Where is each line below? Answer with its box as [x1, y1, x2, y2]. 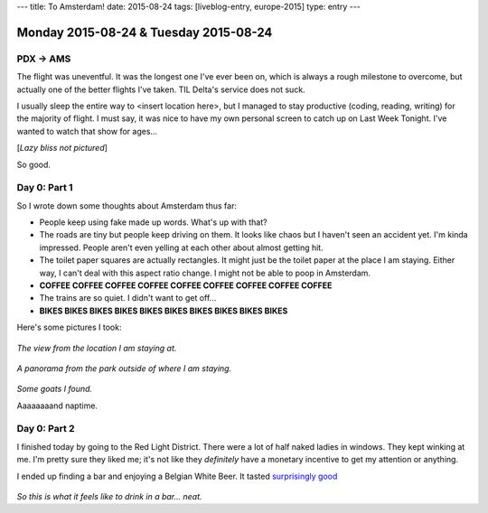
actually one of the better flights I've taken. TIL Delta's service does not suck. [16, 84, 306, 95]
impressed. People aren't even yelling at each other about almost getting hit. [39, 242, 324, 253]
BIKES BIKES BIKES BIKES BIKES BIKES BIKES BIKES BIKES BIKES [39, 305, 288, 316]
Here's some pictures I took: [16, 322, 122, 333]
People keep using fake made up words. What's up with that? [39, 217, 267, 228]
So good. [16, 159, 52, 170]
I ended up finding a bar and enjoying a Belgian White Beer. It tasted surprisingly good [16, 471, 338, 481]
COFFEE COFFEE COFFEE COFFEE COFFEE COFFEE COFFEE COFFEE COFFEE [39, 280, 333, 291]
